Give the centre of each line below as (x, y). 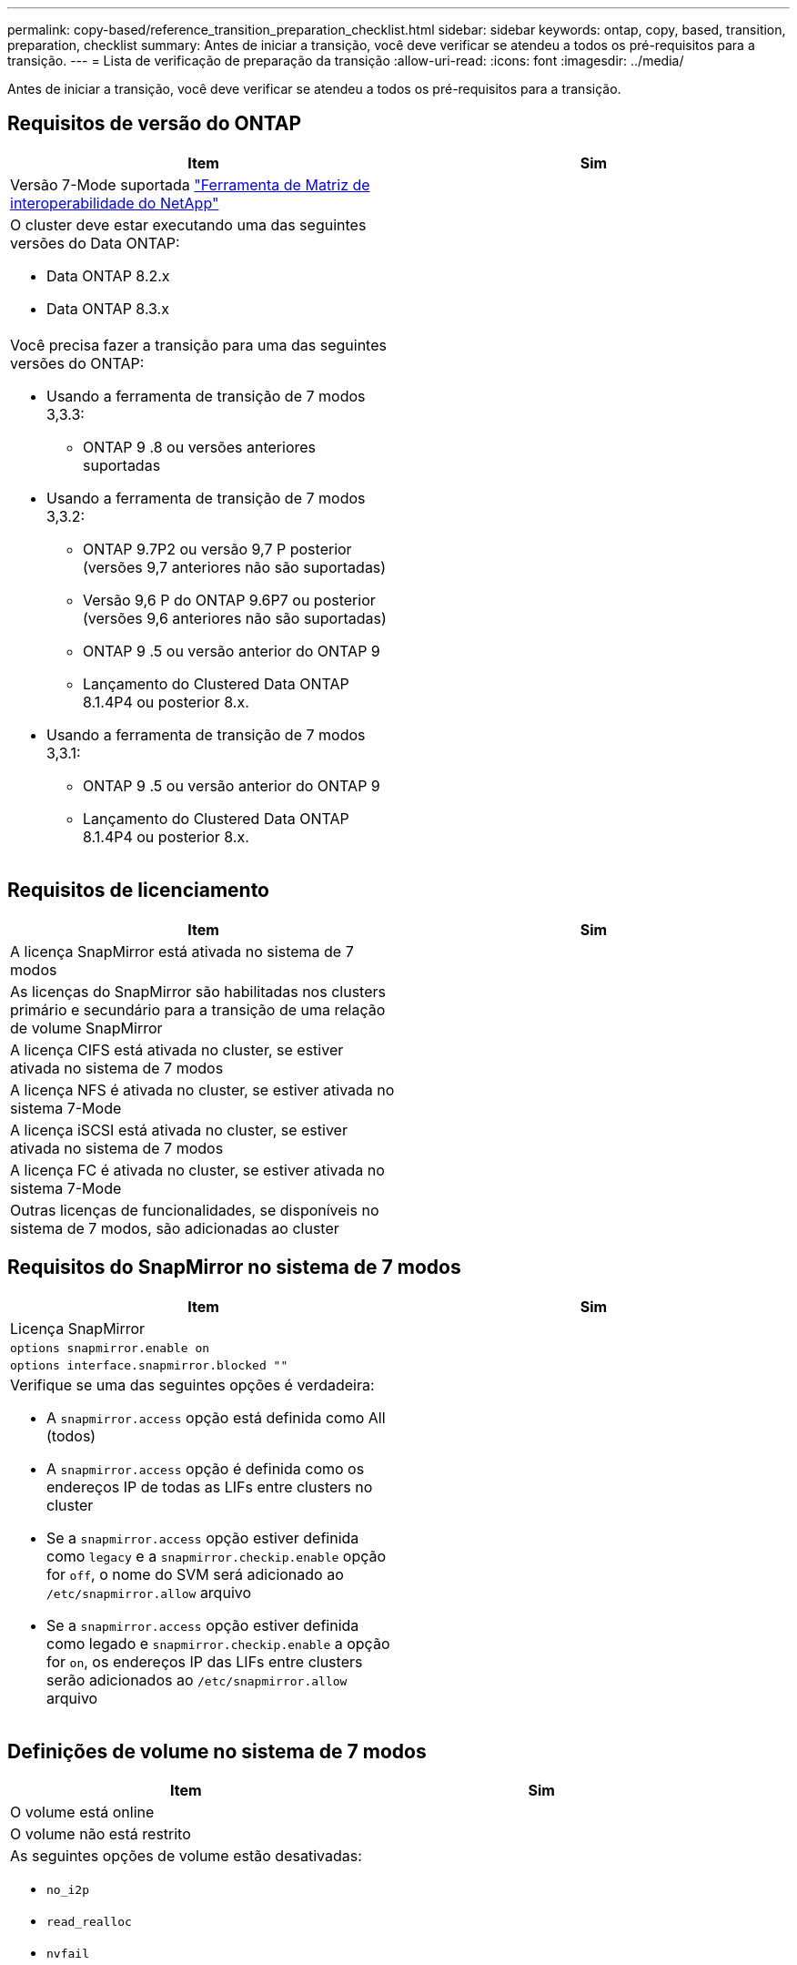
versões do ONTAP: (77, 363)
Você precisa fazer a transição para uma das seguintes (198, 345)
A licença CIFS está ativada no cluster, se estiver (177, 1049)
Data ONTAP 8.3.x (108, 308)
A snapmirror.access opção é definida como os (206, 1468)
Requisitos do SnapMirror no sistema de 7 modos (234, 1268)
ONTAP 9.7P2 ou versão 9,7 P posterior (217, 549)
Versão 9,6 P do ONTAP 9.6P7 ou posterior (229, 600)
